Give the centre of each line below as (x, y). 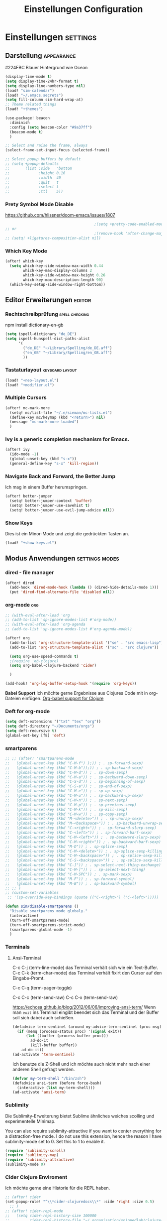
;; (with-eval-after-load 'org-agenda (45, 624)
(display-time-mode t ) (29, 77)
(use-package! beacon (28, 118)
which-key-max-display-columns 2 (58, 270)
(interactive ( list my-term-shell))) (56, 1088)
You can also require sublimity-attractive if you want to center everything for (83, 1131)
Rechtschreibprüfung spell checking (47, 314)
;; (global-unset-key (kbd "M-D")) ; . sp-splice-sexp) (66, 847)
